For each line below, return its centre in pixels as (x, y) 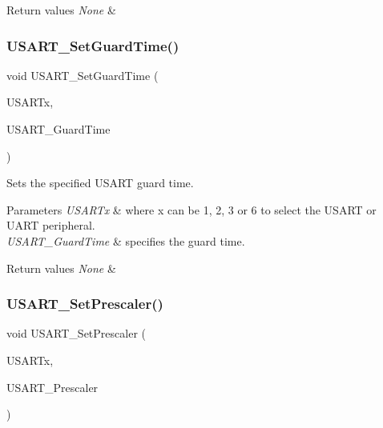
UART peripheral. (51, 225)
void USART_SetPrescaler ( (76, 333)
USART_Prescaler (52, 387)
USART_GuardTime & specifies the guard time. (126, 240)
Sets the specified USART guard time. (100, 183)
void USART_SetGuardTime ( (83, 75)
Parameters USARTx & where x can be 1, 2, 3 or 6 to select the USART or (191, 209)
